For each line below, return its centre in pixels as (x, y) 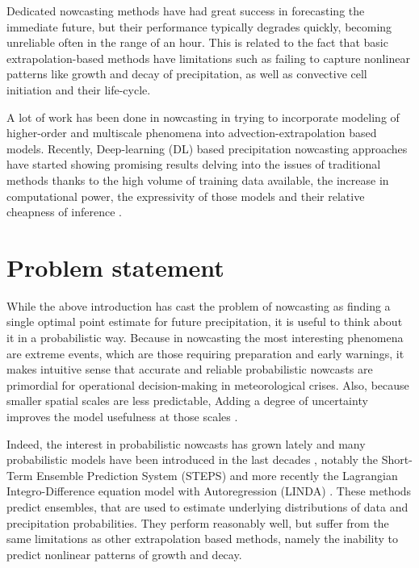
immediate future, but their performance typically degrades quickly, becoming (199, 26)
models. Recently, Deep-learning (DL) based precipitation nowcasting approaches (207, 148)
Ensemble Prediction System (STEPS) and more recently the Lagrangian (217, 475)
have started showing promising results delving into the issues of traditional (194, 164)
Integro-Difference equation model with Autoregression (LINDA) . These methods (209, 491)
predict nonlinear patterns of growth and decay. (124, 554)
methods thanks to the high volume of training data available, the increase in (198, 180)
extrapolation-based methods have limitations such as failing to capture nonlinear (208, 58)
